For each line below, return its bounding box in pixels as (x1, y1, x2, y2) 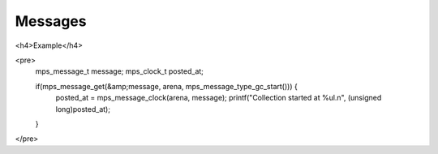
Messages (15, 12, 87, 30)
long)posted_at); (55, 104, 111, 113)
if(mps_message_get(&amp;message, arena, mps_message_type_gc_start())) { (35, 81, 298, 91)
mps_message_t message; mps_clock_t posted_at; (35, 66, 204, 76)
